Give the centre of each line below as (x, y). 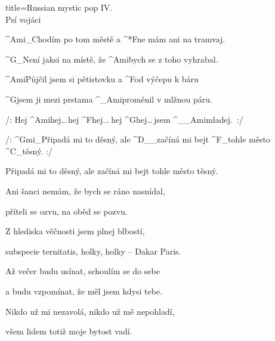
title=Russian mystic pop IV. (59, 7)
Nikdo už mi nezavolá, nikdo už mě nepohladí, (90, 311)
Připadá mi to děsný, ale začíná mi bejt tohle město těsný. (112, 171)
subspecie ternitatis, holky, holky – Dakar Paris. (93, 251)
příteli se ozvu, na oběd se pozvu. (67, 211)
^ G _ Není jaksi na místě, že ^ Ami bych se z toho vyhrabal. (112, 59)
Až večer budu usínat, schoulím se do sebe (83, 271)
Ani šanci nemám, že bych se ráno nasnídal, (85, 190)
